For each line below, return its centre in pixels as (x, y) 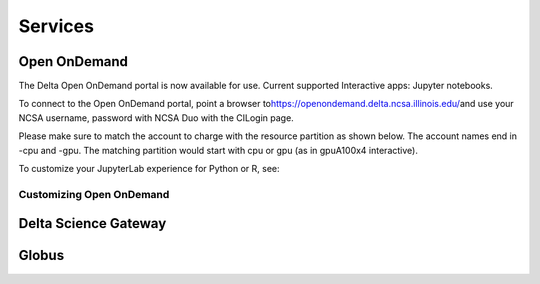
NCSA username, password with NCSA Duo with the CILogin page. (156, 117)
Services (56, 26)
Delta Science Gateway (92, 223)
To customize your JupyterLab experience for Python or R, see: (149, 169)
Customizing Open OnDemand (94, 194)
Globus (41, 255)
